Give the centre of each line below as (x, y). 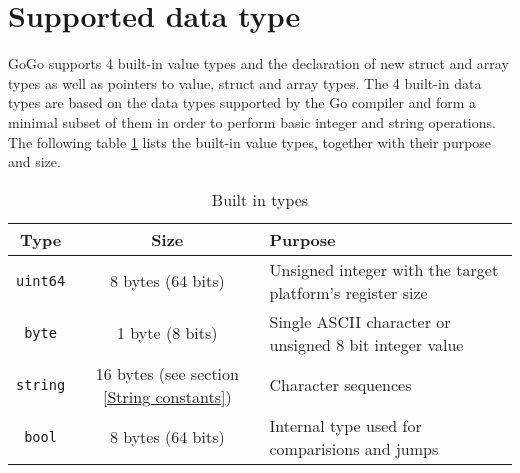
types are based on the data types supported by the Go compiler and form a (242, 102)
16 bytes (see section (167, 373)
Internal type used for (345, 425)
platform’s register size (348, 292)
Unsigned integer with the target (384, 269)
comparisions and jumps (354, 448)
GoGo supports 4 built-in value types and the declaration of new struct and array (258, 63)
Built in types (260, 199)
